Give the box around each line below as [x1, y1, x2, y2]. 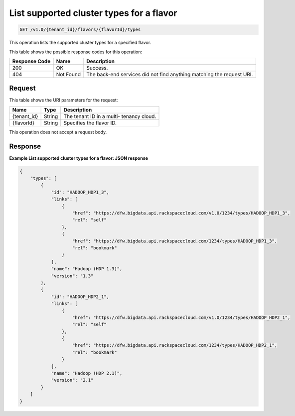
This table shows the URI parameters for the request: [9, 97, 118, 103]
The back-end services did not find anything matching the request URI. [86, 71, 253, 78]
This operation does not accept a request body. [9, 129, 107, 135]
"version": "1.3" [51, 273, 94, 279]
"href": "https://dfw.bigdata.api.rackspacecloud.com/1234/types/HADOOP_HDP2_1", [72, 342, 278, 348]
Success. [86, 64, 108, 71]
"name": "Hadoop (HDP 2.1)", [51, 371, 123, 376]
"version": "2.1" [51, 377, 94, 383]
